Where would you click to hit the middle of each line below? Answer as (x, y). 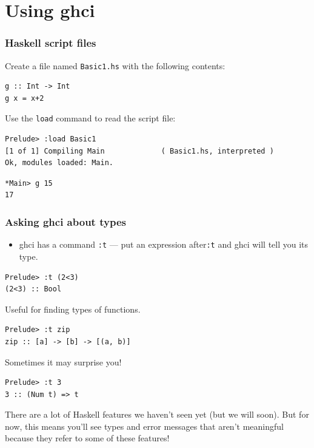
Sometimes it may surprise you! (63, 361)
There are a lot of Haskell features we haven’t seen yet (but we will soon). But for (157, 414)
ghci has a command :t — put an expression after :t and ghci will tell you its (164, 244)
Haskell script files (51, 43)
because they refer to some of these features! (87, 438)
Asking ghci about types (65, 221)
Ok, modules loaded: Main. (59, 163)
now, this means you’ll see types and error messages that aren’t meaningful (144, 426)
